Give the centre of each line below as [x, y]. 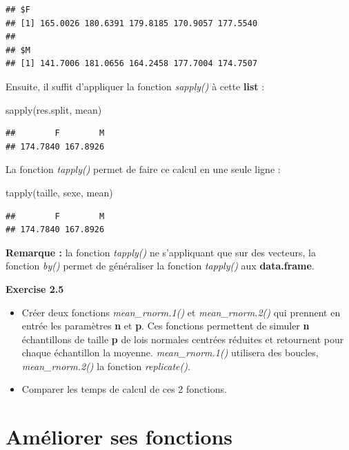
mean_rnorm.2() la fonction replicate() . [106, 366]
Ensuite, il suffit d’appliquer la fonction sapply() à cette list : [135, 86]
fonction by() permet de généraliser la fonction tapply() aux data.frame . [160, 266]
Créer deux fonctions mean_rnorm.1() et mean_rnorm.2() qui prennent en [181, 312]
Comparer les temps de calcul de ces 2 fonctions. [124, 389]
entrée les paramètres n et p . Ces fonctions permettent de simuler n [166, 326]
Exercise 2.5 [35, 288]
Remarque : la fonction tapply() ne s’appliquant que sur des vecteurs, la [161, 252]
